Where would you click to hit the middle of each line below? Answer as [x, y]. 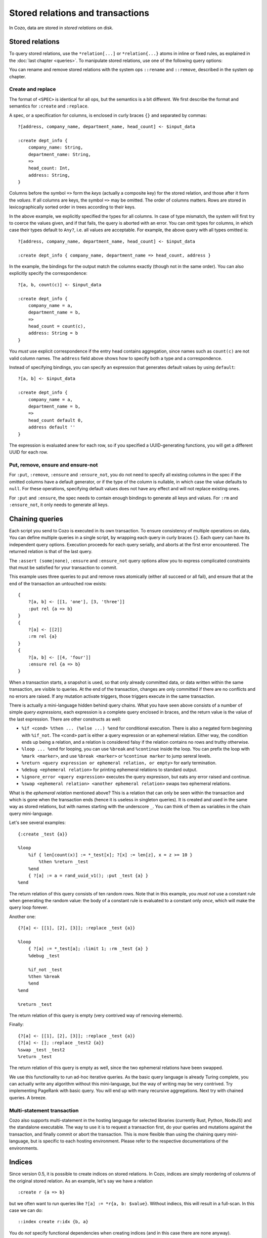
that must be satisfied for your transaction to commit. [63, 567]
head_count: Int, [49, 168]
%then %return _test [64, 862]
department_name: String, [60, 154]
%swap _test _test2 [42, 1050]
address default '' [52, 427]
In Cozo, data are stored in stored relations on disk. [61, 28]
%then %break [44, 976]
